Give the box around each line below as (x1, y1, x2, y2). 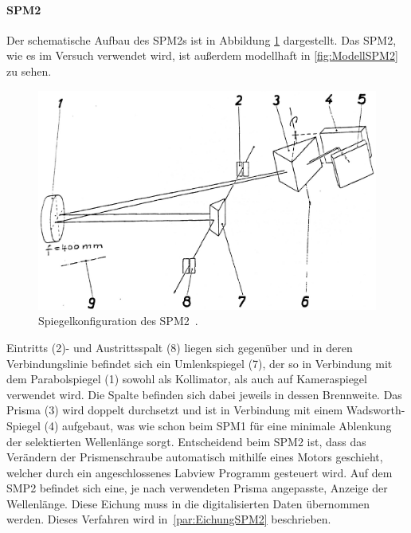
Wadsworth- (346, 402, 405, 418)
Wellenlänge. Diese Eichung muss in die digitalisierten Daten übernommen (6, 495, 370, 511)
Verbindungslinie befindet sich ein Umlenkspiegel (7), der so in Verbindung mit (6, 355, 393, 371)
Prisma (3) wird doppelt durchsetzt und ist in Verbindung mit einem (6, 402, 343, 418)
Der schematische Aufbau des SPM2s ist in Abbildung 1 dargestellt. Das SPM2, (6, 31, 397, 48)
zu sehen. (6, 62, 52, 79)
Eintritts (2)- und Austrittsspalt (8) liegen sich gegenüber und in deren (6, 339, 353, 355)
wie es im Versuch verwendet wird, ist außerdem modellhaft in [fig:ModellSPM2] (6, 47, 398, 64)
